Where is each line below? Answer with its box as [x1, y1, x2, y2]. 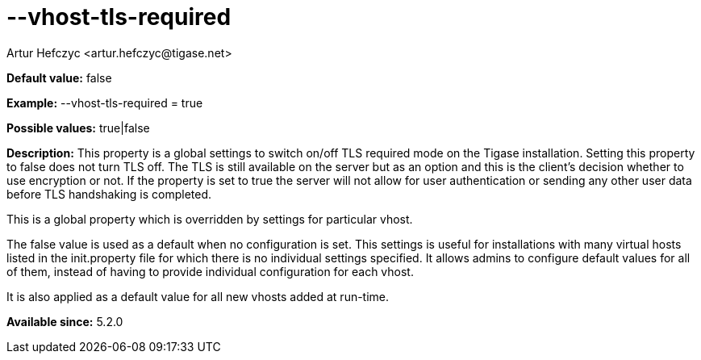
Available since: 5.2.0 [6, 314, 123, 329]
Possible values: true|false [6, 120, 150, 135]
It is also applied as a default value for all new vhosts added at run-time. [6, 289, 390, 303]
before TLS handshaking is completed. [6, 186, 212, 201]
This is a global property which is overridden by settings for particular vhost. [6, 211, 413, 226]
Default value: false [6, 70, 112, 85]
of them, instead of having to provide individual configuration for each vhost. [6, 264, 414, 278]
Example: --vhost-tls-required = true [6, 95, 203, 110]
